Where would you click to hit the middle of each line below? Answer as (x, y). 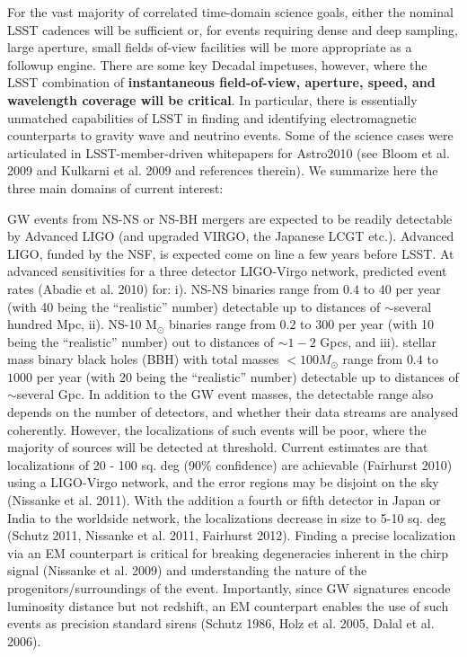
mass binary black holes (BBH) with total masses (143, 359)
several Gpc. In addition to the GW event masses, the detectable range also (225, 394)
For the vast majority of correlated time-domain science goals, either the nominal (230, 12)
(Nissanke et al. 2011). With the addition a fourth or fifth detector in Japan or (224, 500)
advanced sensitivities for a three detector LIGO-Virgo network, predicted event (227, 271)
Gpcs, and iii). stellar (379, 341)
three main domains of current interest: (115, 187)
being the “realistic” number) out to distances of (141, 341)
